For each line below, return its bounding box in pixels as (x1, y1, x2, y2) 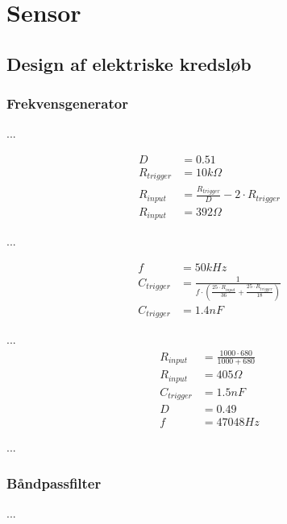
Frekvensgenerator (6, 93, 128, 113)
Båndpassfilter (6, 472, 102, 493)
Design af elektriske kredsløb (6, 51, 252, 76)
